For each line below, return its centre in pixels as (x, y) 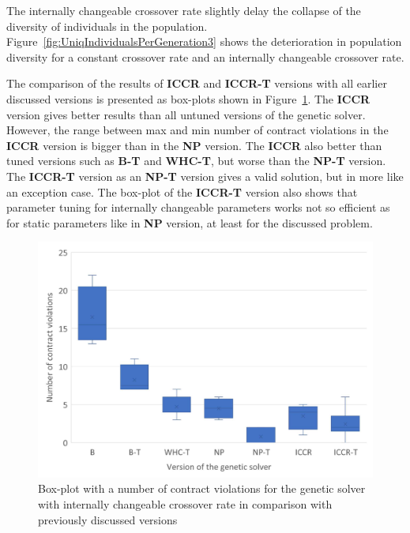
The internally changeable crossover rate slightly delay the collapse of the (184, 10)
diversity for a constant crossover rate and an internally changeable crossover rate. (205, 56)
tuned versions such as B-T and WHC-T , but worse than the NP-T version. (196, 161)
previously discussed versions (108, 519)
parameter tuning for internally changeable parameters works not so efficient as (198, 207)
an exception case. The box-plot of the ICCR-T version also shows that (182, 191)
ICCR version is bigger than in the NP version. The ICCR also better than (194, 145)
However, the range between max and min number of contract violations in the (197, 130)
